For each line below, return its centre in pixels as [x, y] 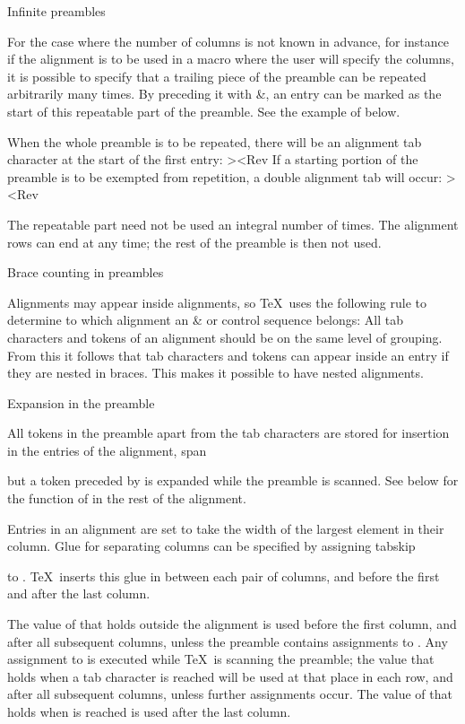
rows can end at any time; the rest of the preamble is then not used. [194, 242]
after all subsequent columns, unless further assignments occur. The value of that [230, 694]
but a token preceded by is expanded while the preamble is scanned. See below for [233, 480]
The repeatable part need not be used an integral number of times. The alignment [233, 224]
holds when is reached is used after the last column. [149, 711]
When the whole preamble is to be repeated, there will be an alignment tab [215, 141]
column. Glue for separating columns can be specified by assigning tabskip [211, 546]
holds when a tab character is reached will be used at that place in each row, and [230, 676]
